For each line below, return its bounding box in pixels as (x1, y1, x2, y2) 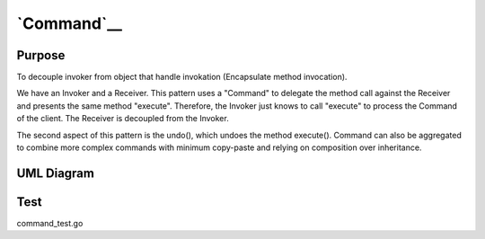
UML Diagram (16, 165, 94, 181)
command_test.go (16, 217, 84, 228)
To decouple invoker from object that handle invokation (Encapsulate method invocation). (16, 72, 348, 83)
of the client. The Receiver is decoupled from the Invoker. (16, 113, 229, 124)
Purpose (16, 48, 66, 63)
